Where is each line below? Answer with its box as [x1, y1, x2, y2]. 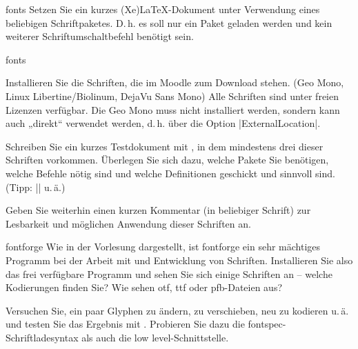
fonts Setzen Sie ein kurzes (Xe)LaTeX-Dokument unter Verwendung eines [6, 2, 320, 16]
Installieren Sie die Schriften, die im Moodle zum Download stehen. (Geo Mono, [6, 75, 344, 90]
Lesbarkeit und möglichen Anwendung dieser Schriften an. [6, 216, 251, 230]
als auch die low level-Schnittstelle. [81, 330, 229, 344]
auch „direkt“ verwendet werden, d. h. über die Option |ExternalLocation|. [6, 116, 321, 130]
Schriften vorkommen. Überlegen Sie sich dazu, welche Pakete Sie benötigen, [6, 152, 329, 167]
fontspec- [248, 317, 286, 331]
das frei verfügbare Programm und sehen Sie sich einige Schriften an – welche [6, 266, 332, 281]
